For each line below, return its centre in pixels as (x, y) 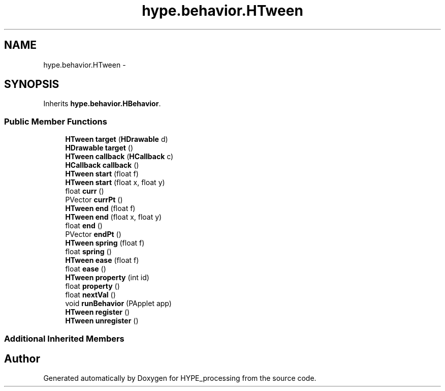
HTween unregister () (102, 321)
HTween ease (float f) (102, 260)
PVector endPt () (93, 234)
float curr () (85, 191)
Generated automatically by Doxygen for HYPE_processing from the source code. (180, 378)
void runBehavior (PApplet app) (118, 304)
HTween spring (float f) (105, 243)
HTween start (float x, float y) (115, 183)
